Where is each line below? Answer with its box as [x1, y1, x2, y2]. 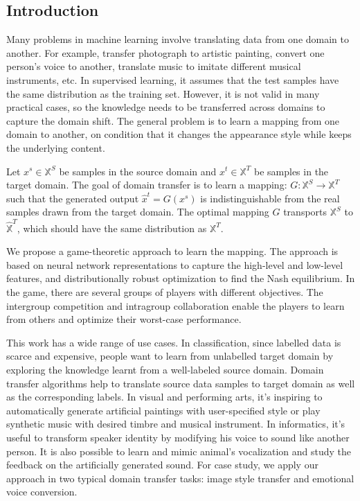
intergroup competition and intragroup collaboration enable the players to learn [6, 298, 345, 313]
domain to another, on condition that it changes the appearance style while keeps [6, 127, 352, 141]
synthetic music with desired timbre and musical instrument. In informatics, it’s [6, 416, 345, 431]
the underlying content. [6, 140, 105, 155]
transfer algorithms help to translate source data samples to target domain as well [6, 376, 355, 390]
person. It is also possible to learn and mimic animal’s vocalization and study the [6, 443, 352, 458]
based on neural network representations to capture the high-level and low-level [6, 257, 343, 272]
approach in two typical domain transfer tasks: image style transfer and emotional [6, 471, 354, 485]
